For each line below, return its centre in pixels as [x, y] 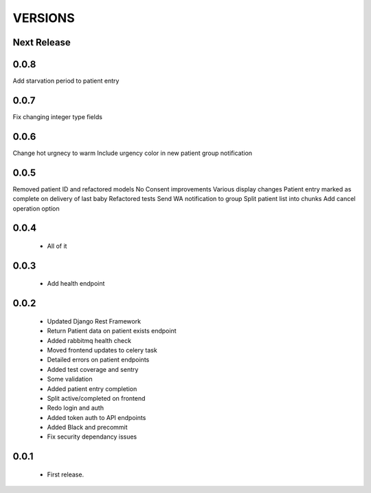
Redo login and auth [76, 408]
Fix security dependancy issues [92, 437]
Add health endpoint [76, 284]
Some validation [70, 379]
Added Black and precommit [87, 428]
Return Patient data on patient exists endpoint [112, 331]
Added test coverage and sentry [93, 369]
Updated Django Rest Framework [94, 321]
